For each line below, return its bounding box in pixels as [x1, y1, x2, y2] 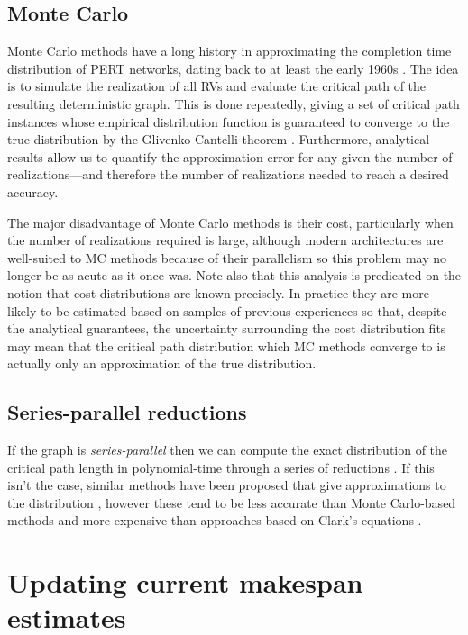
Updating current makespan [7, 564, 363, 601]
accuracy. [7, 182, 59, 201]
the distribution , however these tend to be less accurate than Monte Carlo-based [7, 493, 456, 512]
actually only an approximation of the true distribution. [7, 354, 317, 373]
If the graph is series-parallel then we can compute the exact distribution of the [7, 440, 448, 459]
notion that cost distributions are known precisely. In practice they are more [7, 283, 429, 302]
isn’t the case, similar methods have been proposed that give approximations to [7, 476, 446, 494]
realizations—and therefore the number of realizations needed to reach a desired [7, 165, 449, 184]
